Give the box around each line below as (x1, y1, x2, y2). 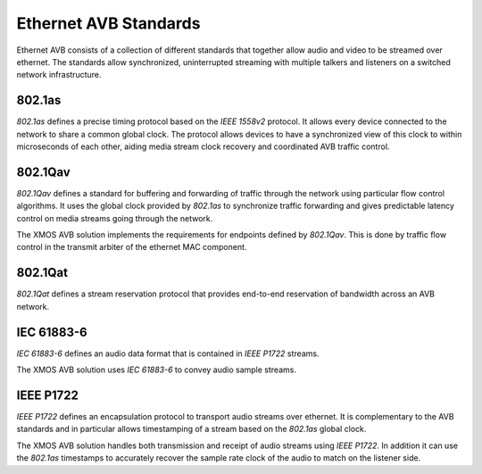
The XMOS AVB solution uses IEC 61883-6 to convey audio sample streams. (16, 364, 296, 375)
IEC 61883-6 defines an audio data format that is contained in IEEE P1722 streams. (16, 348, 320, 359)
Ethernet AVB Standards (16, 13, 201, 33)
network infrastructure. (16, 70, 102, 80)
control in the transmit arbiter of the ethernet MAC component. (16, 242, 247, 253)
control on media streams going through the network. (16, 212, 213, 223)
